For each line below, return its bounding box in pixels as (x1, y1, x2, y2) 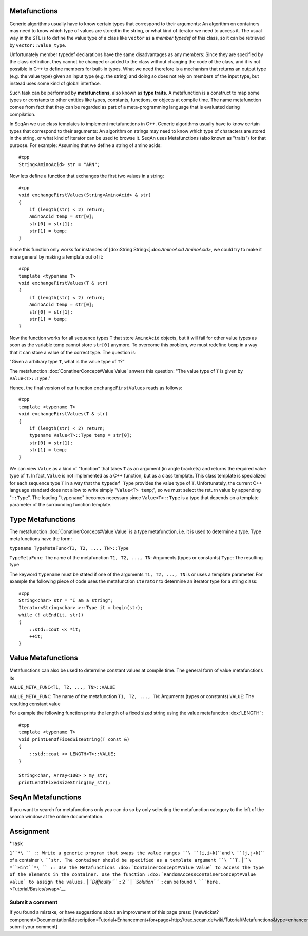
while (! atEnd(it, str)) (18, 612, 84, 618)
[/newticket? (192, 909, 219, 915)
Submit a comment (9, 898, 58, 906)
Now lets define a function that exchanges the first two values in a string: (9, 173, 164, 179)
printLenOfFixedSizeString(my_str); (18, 779, 111, 785)
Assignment (9, 827, 50, 835)
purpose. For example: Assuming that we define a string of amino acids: (9, 142, 162, 149)
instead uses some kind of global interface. (9, 80, 101, 86)
